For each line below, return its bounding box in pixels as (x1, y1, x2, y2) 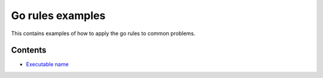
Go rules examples (11, 9, 106, 22)
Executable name (26, 61, 69, 68)
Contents (11, 45, 47, 55)
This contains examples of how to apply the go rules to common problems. (11, 30, 196, 37)
